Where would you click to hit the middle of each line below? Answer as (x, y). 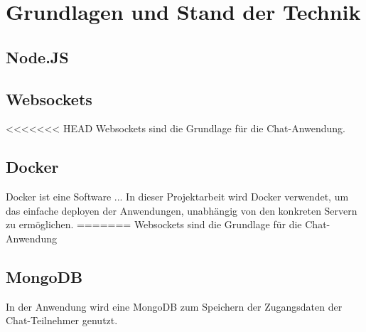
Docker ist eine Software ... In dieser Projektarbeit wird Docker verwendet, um (177, 197)
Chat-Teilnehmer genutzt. (62, 320)
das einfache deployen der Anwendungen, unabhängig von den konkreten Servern (182, 210)
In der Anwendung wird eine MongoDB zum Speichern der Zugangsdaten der (174, 306)
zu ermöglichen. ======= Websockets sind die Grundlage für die (154, 224)
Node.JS (37, 57)
